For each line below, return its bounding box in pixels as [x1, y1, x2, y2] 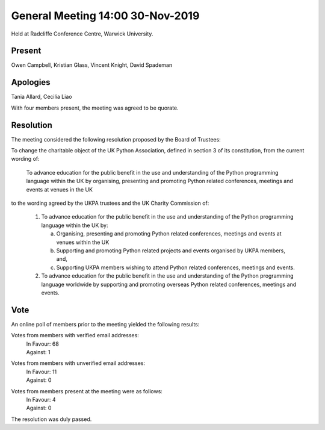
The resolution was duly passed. [11, 416, 92, 423]
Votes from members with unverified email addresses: [11, 360, 146, 367]
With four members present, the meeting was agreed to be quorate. [11, 104, 179, 111]
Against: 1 [26, 348, 51, 355]
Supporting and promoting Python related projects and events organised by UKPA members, [56, 247, 285, 254]
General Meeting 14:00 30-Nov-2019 [11, 9, 200, 22]
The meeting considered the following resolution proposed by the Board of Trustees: [11, 136, 221, 143]
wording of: [11, 155, 40, 163]
